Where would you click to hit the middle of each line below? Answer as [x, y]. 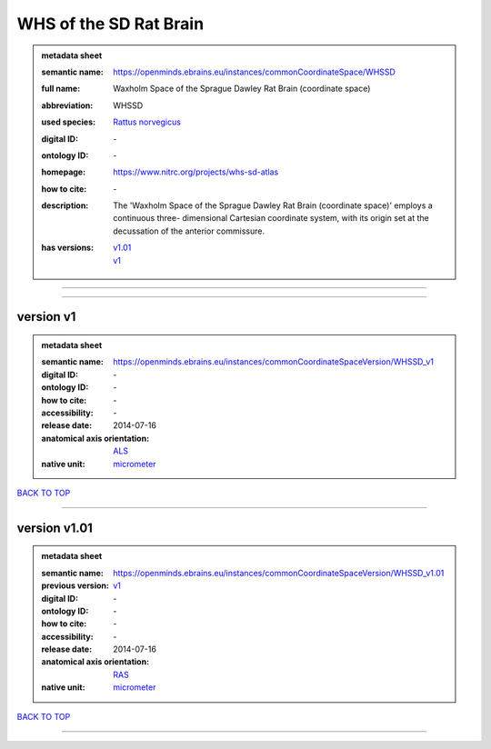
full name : [61, 89]
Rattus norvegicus [147, 122]
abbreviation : [67, 105]
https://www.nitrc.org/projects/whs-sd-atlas [196, 172]
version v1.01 [55, 528]
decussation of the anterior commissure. [189, 231]
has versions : [68, 248]
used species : [68, 122]
